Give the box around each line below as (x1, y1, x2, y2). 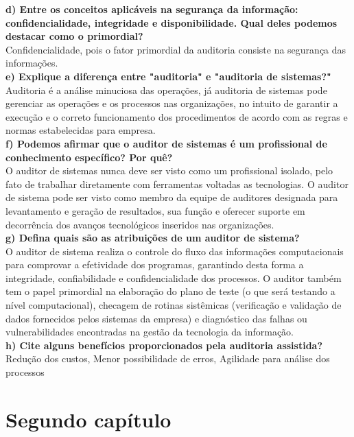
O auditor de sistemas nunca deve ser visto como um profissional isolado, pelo (5, 163, 333, 178)
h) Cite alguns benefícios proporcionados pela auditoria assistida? (5, 338, 323, 352)
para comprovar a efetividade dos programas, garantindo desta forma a (5, 257, 304, 272)
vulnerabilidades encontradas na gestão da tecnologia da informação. (5, 324, 294, 339)
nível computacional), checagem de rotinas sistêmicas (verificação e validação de (5, 298, 342, 312)
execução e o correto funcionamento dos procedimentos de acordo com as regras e (5, 109, 348, 123)
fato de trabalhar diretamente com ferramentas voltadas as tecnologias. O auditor (5, 176, 349, 191)
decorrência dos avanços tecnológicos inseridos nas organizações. (5, 217, 274, 231)
